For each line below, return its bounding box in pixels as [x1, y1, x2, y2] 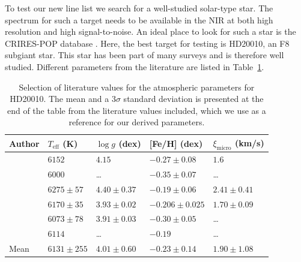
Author [9, 137, 40, 149]
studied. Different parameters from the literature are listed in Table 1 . [5, 60, 264, 73]
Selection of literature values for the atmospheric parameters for [19, 80, 255, 93]
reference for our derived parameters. [68, 116, 205, 128]
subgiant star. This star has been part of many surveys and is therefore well [5, 49, 284, 61]
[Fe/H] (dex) [149, 137, 203, 149]
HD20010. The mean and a [10, 92, 109, 105]
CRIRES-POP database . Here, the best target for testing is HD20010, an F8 [5, 37, 290, 49]
